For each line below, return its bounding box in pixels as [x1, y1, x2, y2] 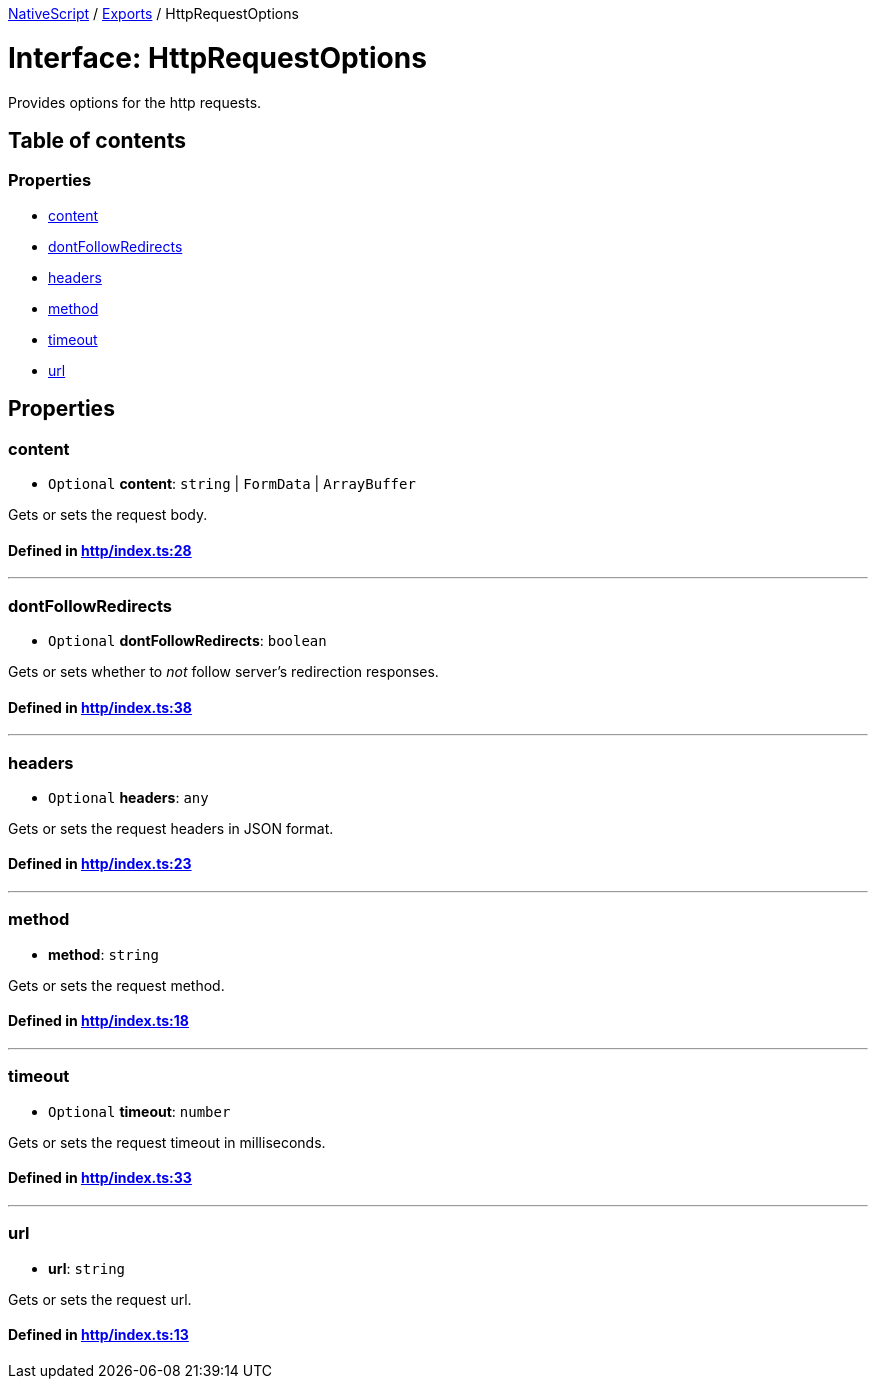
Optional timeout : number [48, 1102, 231, 1120]
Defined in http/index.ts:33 [8, 1169, 192, 1187]
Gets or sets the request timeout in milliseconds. [8, 1133, 326, 1151]
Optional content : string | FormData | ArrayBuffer [48, 474, 416, 492]
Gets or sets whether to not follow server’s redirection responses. [8, 662, 439, 680]
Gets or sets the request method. [8, 976, 225, 994]
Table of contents [8, 127, 186, 153]
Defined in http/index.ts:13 [8, 1326, 189, 1344]
